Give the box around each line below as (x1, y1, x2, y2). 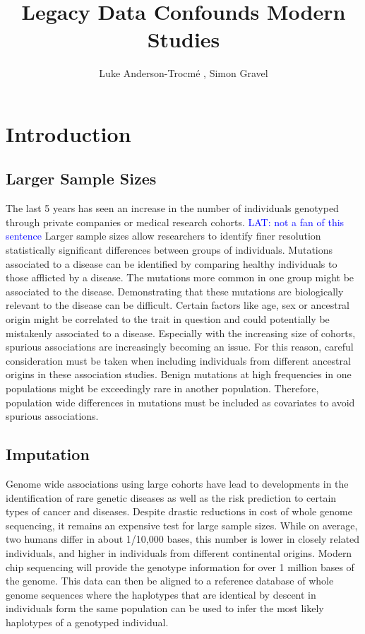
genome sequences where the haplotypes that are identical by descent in (6, 587, 316, 601)
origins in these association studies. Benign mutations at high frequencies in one (6, 367, 352, 382)
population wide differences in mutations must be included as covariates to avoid (6, 394, 355, 409)
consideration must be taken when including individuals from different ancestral (6, 353, 351, 368)
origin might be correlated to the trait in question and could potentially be (6, 312, 330, 327)
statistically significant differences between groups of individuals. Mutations (6, 242, 333, 257)
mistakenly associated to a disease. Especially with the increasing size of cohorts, (6, 325, 356, 340)
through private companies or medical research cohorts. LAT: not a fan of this (6, 214, 345, 229)
